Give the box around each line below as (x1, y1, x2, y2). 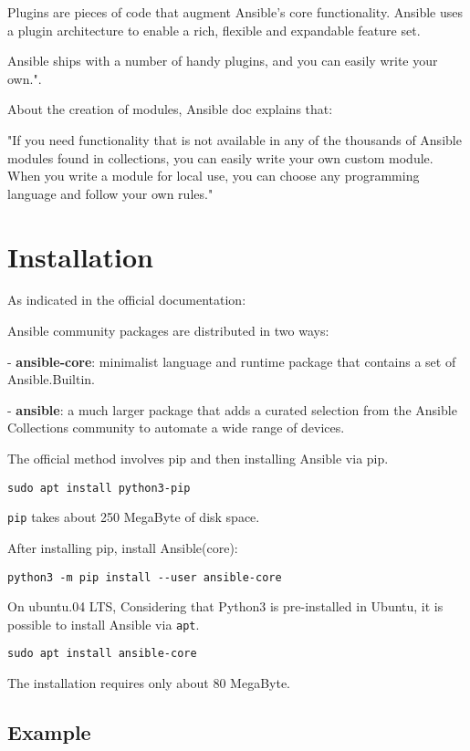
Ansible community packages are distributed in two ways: (7, 321, 329, 340)
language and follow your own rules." (7, 183, 214, 203)
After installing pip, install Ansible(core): (7, 537, 238, 557)
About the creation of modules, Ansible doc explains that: (7, 99, 333, 119)
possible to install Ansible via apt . (7, 614, 200, 633)
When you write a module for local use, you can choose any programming (7, 166, 420, 185)
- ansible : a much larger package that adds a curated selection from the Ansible (7, 400, 457, 419)
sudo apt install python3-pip (7, 481, 191, 495)
